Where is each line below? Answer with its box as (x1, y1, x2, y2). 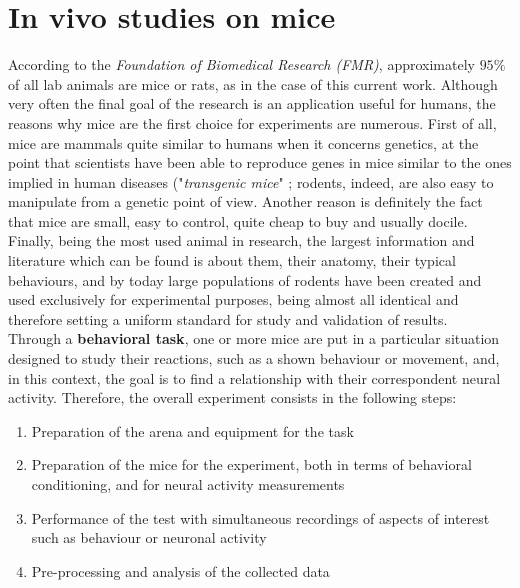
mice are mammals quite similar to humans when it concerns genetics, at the (8, 132, 479, 153)
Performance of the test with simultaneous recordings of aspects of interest (31, 507, 490, 528)
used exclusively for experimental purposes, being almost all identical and (8, 289, 459, 310)
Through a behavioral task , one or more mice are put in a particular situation (8, 328, 500, 349)
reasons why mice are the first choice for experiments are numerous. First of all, (8, 112, 497, 133)
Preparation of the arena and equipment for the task (31, 420, 354, 441)
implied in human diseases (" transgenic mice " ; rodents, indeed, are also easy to (8, 171, 494, 192)
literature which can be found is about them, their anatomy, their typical (8, 250, 456, 271)
